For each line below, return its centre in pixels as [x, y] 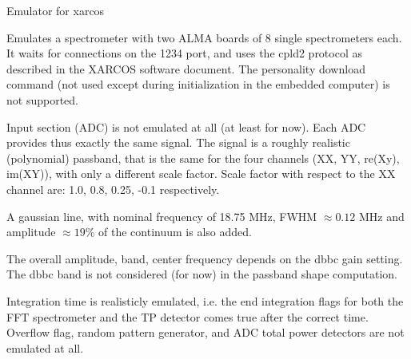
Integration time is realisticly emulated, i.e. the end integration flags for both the [205, 300]
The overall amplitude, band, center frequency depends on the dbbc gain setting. [205, 258]
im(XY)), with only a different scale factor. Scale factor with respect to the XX [201, 174]
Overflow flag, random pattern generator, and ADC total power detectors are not [205, 332]
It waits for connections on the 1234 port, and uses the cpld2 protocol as [184, 53]
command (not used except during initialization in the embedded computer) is [198, 84]
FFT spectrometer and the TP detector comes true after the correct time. [188, 316]
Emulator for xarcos [56, 10]
